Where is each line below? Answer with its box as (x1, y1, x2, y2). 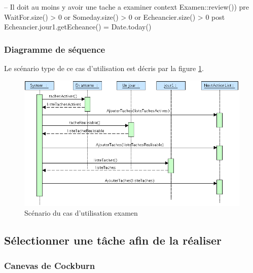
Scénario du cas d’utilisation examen (24, 208, 138, 218)
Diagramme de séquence (4, 43, 105, 55)
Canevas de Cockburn (4, 259, 95, 271)
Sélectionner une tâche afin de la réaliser (4, 232, 222, 248)
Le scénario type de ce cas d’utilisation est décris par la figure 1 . (4, 63, 204, 73)
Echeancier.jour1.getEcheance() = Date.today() (4, 21, 152, 32)
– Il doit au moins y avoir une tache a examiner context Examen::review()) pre (4, 2, 249, 12)
